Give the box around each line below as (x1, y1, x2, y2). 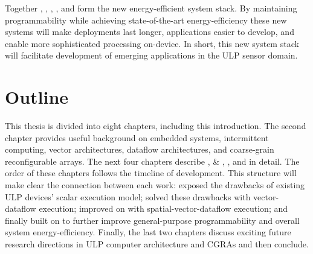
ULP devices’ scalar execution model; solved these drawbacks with (5, 190, 251, 203)
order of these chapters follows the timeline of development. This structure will (5, 167, 297, 179)
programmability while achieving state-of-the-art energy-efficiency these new (5, 13, 287, 26)
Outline (5, 84, 69, 109)
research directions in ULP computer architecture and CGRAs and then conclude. (5, 238, 309, 250)
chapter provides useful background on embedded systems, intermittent (5, 131, 269, 144)
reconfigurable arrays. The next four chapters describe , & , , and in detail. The (5, 154, 300, 167)
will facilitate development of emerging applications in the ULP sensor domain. (5, 49, 298, 62)
